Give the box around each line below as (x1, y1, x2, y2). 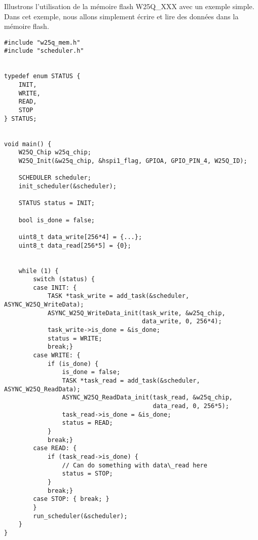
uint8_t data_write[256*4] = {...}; (18, 233, 142, 241)
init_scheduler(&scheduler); (18, 182, 117, 190)
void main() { (4, 140, 52, 148)
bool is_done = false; (18, 216, 95, 224)
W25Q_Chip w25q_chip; (18, 149, 91, 156)
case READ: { (33, 445, 77, 452)
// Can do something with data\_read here (62, 461, 207, 469)
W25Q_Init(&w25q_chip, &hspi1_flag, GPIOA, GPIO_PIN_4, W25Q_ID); (18, 157, 247, 164)
